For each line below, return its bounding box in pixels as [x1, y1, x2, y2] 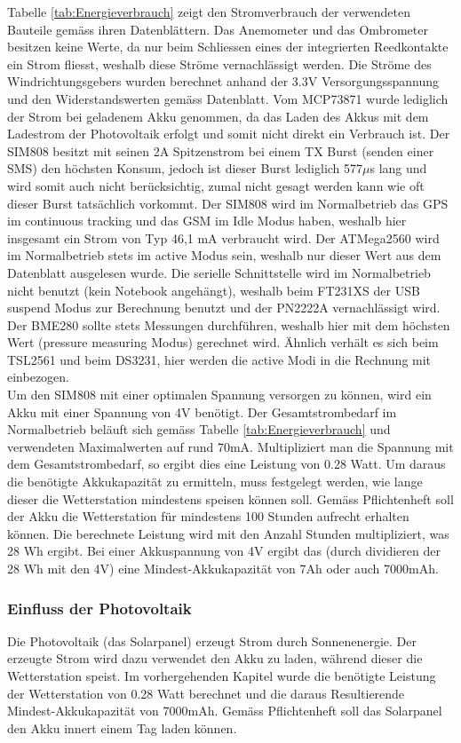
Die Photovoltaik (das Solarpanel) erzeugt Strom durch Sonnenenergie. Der [7, 631, 417, 650]
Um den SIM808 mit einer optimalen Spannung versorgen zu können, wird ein [7, 385, 432, 404]
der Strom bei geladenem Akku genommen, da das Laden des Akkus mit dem [7, 107, 429, 125]
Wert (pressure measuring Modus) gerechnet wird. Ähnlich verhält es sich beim [7, 333, 439, 352]
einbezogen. [7, 368, 69, 386]
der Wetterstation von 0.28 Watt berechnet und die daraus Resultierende [7, 684, 405, 702]
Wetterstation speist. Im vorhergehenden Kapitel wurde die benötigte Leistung [7, 667, 436, 684]
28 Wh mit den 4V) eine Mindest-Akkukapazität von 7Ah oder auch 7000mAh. [7, 559, 439, 577]
